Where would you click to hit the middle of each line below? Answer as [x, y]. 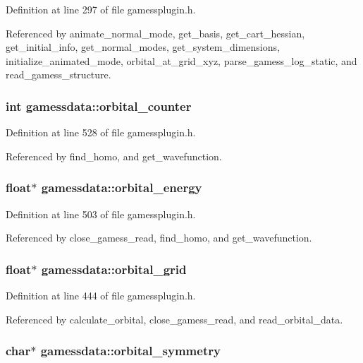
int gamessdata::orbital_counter [99, 106]
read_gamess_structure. [59, 75]
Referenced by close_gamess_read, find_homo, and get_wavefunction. [159, 238]
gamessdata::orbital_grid [114, 269]
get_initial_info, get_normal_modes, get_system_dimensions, [143, 47]
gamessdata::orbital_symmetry [130, 351]
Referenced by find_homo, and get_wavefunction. [114, 156]
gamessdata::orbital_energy [122, 188]
